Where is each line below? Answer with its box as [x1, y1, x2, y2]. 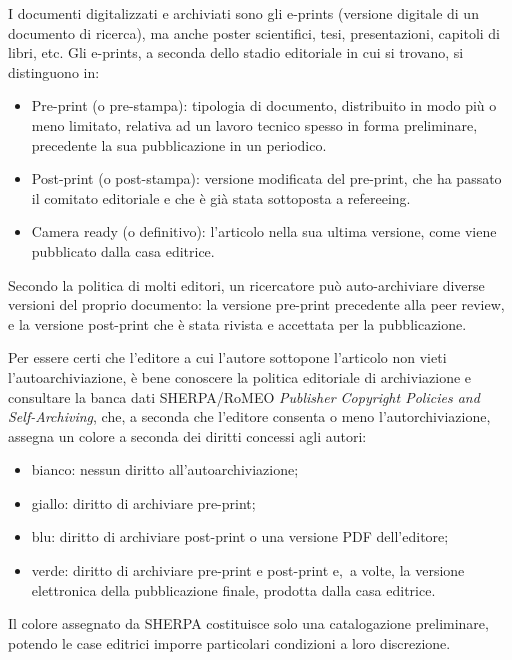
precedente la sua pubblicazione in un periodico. [31, 134, 327, 155]
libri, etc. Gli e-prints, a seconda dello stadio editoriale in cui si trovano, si [8, 42, 464, 63]
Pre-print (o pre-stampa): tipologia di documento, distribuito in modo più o [31, 95, 497, 116]
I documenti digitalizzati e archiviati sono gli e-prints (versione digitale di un [8, 3, 479, 23]
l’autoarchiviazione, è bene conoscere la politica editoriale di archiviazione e [8, 366, 472, 387]
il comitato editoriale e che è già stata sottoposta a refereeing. [31, 187, 411, 208]
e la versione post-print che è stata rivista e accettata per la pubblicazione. [8, 313, 467, 334]
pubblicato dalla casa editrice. [31, 240, 215, 261]
